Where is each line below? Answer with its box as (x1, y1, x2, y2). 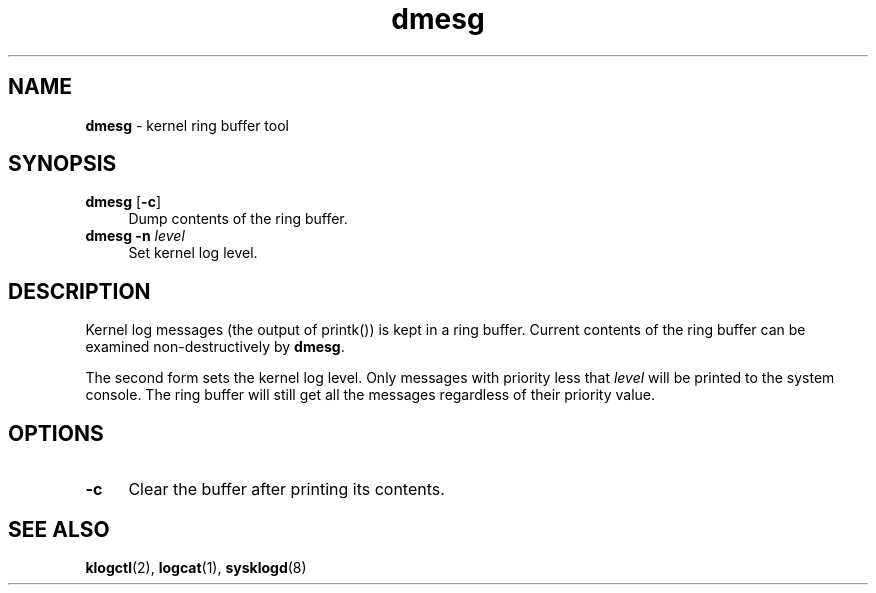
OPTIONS (8, 420, 104, 446)
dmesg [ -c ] (85, 193, 161, 211)
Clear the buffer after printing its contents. (128, 479, 445, 500)
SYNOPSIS (8, 151, 117, 177)
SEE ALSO (8, 516, 110, 542)
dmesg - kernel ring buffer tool (85, 116, 289, 134)
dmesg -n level (85, 227, 185, 245)
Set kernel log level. (128, 244, 258, 262)
